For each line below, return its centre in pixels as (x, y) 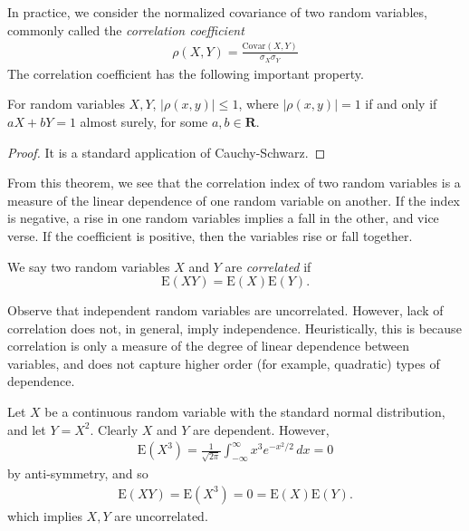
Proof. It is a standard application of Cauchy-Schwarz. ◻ (167, 152)
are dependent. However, (261, 429)
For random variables (66, 104)
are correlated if (268, 266)
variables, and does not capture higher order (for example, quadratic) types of (224, 363)
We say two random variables (89, 266)
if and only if (401, 104)
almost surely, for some (144, 121)
